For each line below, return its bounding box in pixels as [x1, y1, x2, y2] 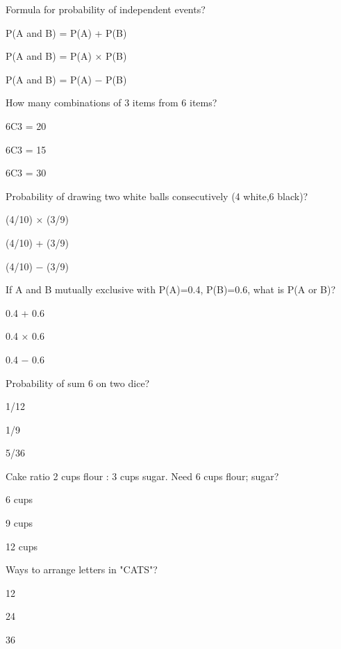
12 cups [6, 539, 38, 553]
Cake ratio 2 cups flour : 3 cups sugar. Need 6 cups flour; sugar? [6, 468, 279, 483]
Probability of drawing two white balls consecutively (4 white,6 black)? [6, 188, 308, 203]
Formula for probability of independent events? [6, 2, 206, 16]
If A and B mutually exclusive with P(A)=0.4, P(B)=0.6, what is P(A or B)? [6, 282, 336, 297]
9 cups [6, 516, 33, 530]
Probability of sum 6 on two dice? [6, 375, 150, 390]
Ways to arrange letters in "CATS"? [6, 562, 158, 577]
